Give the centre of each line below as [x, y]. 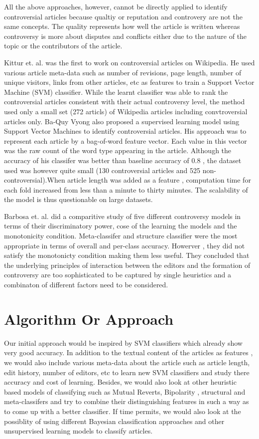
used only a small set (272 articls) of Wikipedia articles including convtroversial [126, 111]
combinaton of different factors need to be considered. [86, 285]
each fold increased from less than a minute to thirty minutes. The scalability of [126, 189]
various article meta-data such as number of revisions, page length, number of [123, 72]
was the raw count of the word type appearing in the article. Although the [118, 150]
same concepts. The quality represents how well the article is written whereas [122, 26]
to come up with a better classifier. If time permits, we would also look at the [123, 411]
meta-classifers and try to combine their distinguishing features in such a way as [127, 401]
